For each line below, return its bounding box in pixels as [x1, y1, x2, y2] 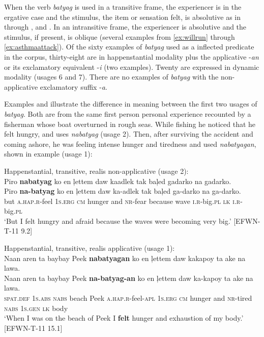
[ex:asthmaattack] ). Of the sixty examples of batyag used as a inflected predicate [4, 41, 254, 52]
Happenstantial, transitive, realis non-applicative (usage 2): [4, 165, 189, 176]
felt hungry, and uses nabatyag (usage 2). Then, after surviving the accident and [4, 128, 253, 139]
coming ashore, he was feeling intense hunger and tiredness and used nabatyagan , [4, 138, 256, 149]
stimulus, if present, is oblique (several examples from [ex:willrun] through [4, 31, 235, 42]
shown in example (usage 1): [4, 148, 93, 159]
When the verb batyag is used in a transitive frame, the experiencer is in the [4, 2, 242, 12]
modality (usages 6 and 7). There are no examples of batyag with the [4, 71, 219, 82]
